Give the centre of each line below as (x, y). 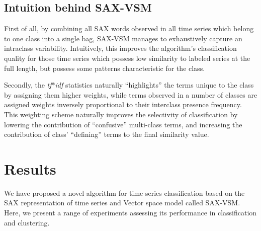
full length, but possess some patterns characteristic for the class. (105, 68)
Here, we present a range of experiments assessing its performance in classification (130, 213)
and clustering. (27, 222)
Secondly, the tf (28, 85)
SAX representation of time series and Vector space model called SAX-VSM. (122, 203)
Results (30, 168)
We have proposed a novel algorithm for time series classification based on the (124, 192)
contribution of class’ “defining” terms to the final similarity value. (107, 134)
